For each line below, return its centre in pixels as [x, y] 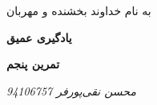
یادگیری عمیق [39, 37]
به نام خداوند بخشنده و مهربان [79, 10]
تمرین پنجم [33, 64]
